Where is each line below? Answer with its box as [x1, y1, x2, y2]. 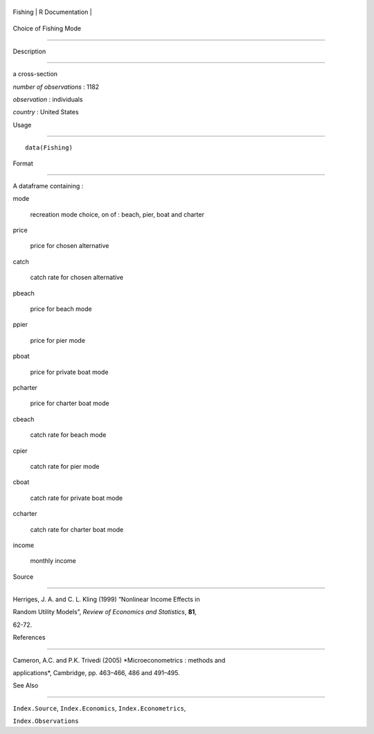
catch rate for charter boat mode [30, 525, 124, 533]
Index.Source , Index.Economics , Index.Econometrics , [12, 704, 186, 713]
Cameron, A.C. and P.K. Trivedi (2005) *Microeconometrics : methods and [12, 656, 226, 664]
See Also [12, 681, 39, 690]
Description [12, 47, 46, 55]
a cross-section [12, 70, 58, 78]
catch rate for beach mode [30, 431, 107, 439]
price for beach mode [30, 305, 93, 313]
